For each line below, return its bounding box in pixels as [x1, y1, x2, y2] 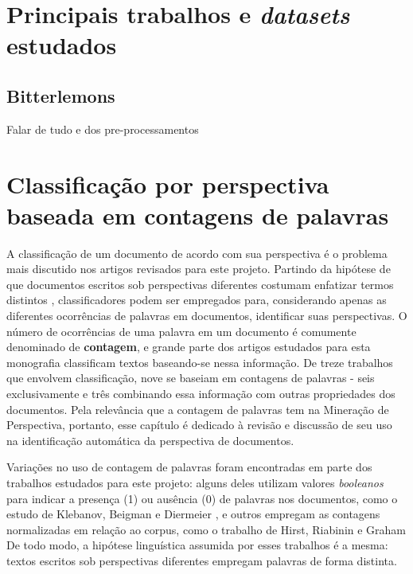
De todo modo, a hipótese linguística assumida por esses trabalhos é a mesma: [6, 537, 388, 553]
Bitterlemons [6, 83, 115, 107]
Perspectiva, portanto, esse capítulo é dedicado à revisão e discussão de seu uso [6, 416, 392, 433]
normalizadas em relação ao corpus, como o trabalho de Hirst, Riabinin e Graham [6, 521, 407, 537]
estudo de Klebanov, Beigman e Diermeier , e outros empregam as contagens [6, 506, 380, 522]
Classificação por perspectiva [6, 167, 329, 200]
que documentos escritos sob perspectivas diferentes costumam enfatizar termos [6, 275, 394, 292]
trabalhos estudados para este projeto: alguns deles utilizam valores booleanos [6, 474, 384, 490]
